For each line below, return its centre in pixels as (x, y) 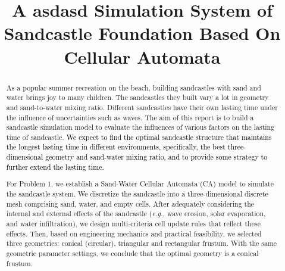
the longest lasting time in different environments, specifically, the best (116, 147)
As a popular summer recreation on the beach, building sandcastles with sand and (134, 87)
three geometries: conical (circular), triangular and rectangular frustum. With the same (142, 243)
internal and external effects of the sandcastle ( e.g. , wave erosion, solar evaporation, (136, 214)
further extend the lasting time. (55, 166)
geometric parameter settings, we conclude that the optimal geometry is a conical (132, 253)
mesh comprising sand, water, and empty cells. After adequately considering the (130, 203)
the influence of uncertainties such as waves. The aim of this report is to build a (130, 117)
